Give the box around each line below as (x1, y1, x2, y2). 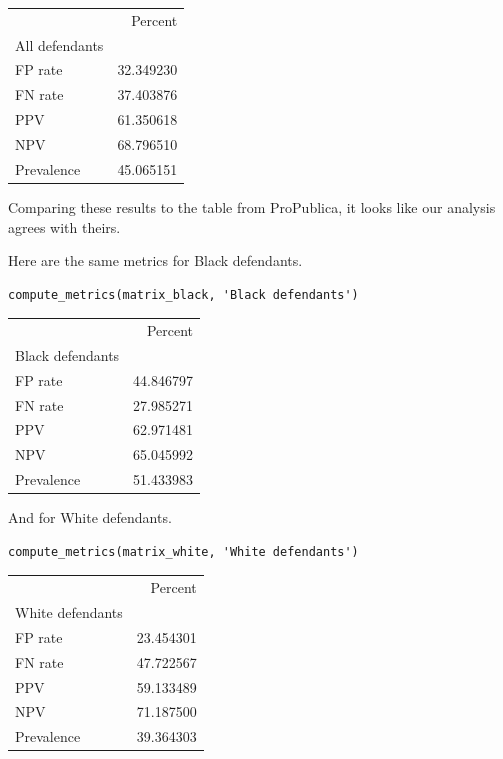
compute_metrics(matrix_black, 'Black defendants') (8, 287, 359, 302)
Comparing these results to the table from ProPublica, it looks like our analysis (8, 196, 496, 217)
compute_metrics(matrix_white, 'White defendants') (8, 544, 359, 559)
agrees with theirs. (8, 216, 121, 237)
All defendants (15, 34, 104, 55)
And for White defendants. (8, 507, 172, 528)
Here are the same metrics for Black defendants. (8, 250, 303, 271)
